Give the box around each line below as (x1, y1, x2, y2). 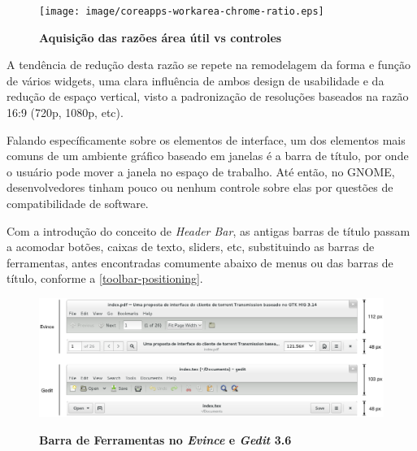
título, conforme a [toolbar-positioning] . (7, 270, 203, 287)
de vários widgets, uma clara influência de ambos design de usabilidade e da (7, 72, 384, 89)
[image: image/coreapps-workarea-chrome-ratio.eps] (39, 6, 324, 17)
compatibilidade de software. (7, 195, 149, 211)
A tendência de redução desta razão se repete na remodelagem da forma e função (7, 56, 410, 73)
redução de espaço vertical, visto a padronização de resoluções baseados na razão (7, 88, 409, 105)
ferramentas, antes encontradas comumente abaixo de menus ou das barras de (7, 254, 393, 271)
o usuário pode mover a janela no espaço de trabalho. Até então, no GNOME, (7, 163, 395, 180)
